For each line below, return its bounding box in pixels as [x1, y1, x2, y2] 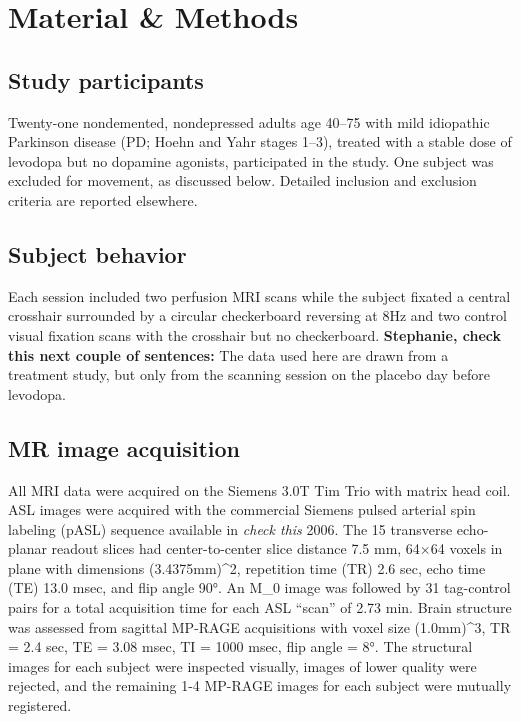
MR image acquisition [8, 432, 240, 463]
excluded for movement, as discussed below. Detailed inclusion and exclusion [8, 170, 477, 191]
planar [8, 538, 47, 559]
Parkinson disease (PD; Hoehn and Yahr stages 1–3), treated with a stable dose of [8, 131, 512, 152]
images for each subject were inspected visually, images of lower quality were [8, 655, 477, 676]
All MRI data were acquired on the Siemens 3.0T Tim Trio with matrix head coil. [8, 479, 511, 500]
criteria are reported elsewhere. [8, 189, 198, 210]
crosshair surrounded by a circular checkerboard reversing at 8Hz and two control [8, 305, 507, 326]
